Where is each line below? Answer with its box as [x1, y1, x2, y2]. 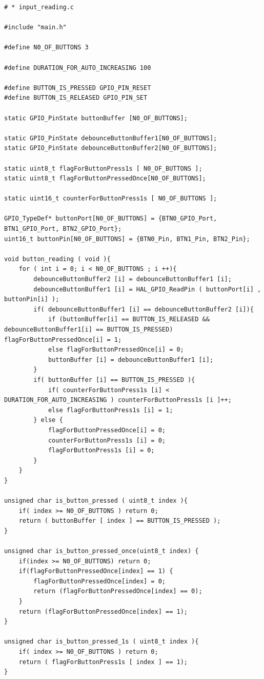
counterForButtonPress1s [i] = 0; [48, 436, 166, 444]
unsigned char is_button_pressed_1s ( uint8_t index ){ [4, 638, 199, 646]
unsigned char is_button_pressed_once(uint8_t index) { [4, 547, 199, 555]
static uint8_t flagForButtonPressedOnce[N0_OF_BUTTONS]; [4, 175, 206, 182]
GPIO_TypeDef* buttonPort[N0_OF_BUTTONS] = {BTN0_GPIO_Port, [4, 215, 217, 223]
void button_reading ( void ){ [4, 255, 111, 263]
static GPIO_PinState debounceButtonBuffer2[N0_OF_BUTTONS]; [4, 144, 217, 152]
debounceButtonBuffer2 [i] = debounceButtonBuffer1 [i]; [33, 276, 232, 283]
